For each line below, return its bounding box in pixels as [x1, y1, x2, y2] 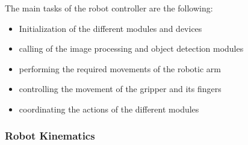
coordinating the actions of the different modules [19, 102, 199, 115]
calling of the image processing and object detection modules [19, 42, 244, 55]
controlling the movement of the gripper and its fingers [19, 82, 222, 95]
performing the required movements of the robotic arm [19, 62, 221, 75]
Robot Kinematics [5, 128, 95, 143]
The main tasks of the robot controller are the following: [5, 2, 213, 14]
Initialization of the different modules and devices [19, 22, 202, 34]
